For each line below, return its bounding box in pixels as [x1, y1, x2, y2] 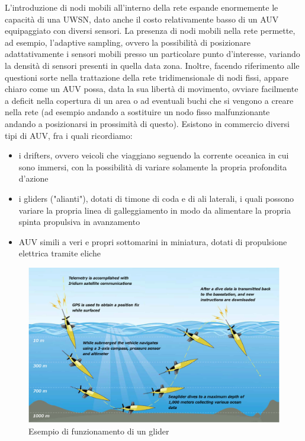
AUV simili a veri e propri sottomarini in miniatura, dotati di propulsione [18, 235, 287, 248]
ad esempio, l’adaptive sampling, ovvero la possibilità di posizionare [5, 36, 251, 48]
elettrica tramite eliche [18, 247, 101, 259]
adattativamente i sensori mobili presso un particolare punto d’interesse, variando [5, 47, 300, 60]
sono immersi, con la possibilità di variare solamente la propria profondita [18, 160, 287, 173]
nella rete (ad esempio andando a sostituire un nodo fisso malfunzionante [5, 106, 270, 118]
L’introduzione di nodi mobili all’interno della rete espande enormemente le [5, 1, 278, 13]
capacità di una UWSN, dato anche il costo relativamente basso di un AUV [5, 12, 279, 25]
